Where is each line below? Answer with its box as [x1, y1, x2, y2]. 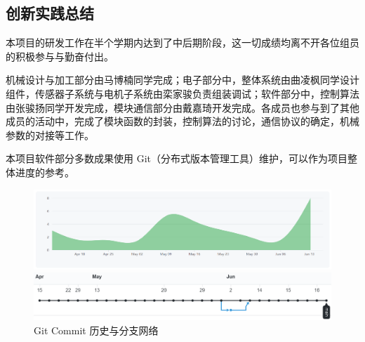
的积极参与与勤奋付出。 [6, 48, 114, 63]
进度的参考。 [15, 164, 74, 179]
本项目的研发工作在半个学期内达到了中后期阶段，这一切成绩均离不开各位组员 [6, 35, 359, 50]
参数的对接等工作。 [6, 127, 94, 142]
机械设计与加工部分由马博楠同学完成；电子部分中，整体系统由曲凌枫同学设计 [6, 72, 359, 87]
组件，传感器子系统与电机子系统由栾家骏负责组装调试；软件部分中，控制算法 [6, 86, 359, 100]
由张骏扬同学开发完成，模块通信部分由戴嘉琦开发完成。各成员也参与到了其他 [6, 100, 359, 114]
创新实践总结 [6, 2, 94, 24]
